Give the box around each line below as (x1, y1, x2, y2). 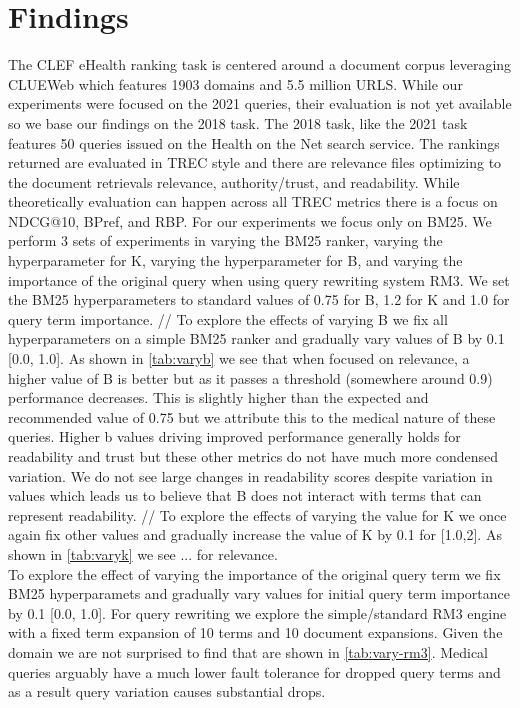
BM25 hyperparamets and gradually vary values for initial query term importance (8, 583, 510, 604)
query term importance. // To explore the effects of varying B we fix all (8, 308, 448, 329)
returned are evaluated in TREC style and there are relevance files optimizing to (8, 152, 502, 173)
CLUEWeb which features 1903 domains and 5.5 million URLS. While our (8, 73, 463, 94)
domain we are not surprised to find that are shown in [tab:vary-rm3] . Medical (8, 641, 489, 662)
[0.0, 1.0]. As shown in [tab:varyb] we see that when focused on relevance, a (8, 348, 470, 369)
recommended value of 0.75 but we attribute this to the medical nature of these (8, 406, 496, 427)
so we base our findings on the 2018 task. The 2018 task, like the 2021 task (8, 112, 468, 133)
